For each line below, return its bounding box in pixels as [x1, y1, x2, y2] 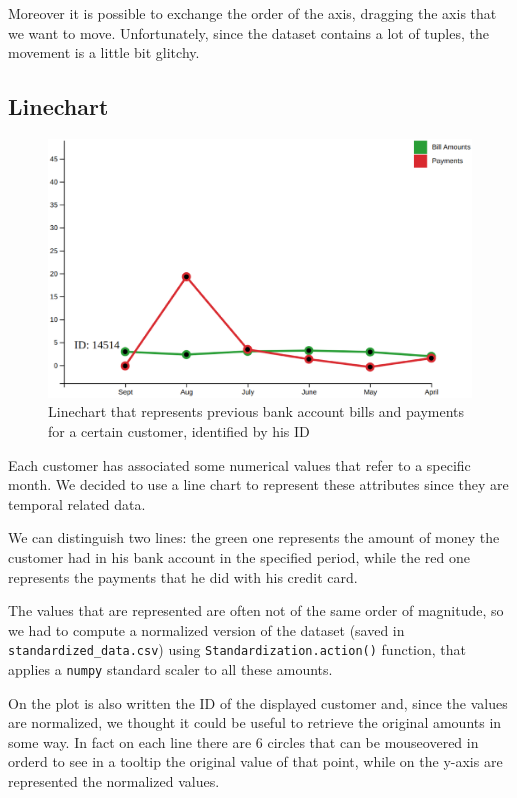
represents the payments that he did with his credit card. [8, 566, 358, 587]
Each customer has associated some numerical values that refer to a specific [8, 454, 471, 475]
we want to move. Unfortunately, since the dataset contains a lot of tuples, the [8, 22, 489, 43]
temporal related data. [8, 493, 146, 514]
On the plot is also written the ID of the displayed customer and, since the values [8, 692, 508, 713]
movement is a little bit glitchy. [8, 42, 200, 63]
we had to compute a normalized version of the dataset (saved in [8, 619, 405, 640]
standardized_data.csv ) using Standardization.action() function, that [8, 639, 466, 660]
